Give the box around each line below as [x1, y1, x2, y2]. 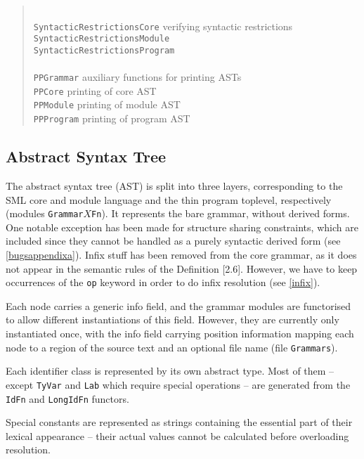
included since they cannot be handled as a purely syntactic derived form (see [6, 233, 341, 248]
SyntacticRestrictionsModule [33, 34, 170, 44]
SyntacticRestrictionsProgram [33, 45, 175, 56]
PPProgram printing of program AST [33, 111, 190, 126]
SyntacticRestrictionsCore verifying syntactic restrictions [33, 18, 293, 33]
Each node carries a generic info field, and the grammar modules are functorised [6, 298, 351, 313]
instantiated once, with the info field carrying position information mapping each [6, 326, 354, 341]
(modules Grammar [6, 206, 84, 221]
